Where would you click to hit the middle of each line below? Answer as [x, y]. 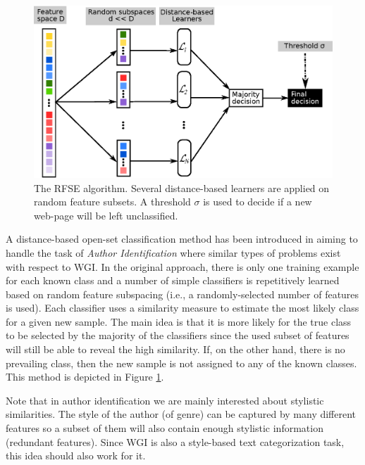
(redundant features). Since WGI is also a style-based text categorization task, [175, 441]
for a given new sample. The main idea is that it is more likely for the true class [179, 321]
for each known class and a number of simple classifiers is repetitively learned [173, 280]
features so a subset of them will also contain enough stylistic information [165, 428]
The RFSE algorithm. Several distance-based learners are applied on [182, 187]
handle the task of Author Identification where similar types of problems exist [173, 252]
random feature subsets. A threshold [112, 202]
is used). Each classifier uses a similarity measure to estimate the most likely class [182, 308]
